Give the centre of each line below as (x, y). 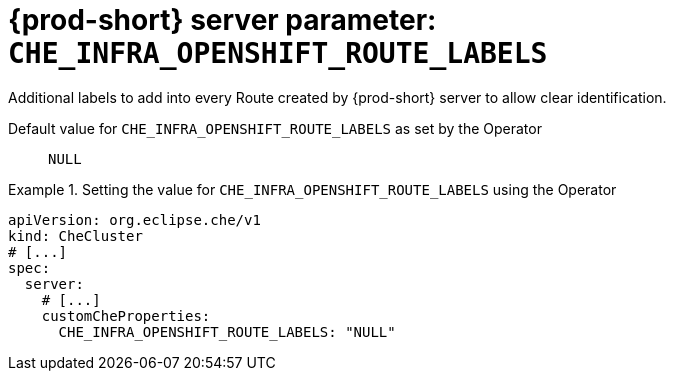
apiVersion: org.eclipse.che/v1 (134, 219)
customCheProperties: (126, 315)
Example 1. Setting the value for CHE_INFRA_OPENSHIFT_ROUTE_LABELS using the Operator (312, 189)
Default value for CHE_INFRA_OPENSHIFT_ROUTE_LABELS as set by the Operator (275, 128)
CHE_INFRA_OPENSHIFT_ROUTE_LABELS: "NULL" (227, 331)
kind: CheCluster (75, 235)
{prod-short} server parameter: (222, 20)
